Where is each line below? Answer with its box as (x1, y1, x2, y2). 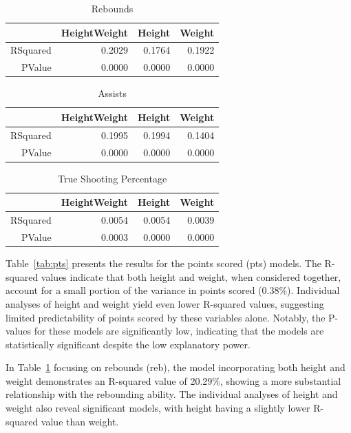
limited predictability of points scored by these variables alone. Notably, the (6, 310, 326, 324)
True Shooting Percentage (58, 171, 167, 185)
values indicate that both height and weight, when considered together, (41, 269, 341, 284)
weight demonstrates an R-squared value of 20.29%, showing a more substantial (6, 373, 341, 388)
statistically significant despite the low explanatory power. (6, 337, 251, 351)
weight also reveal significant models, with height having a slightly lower (6, 401, 310, 415)
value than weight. (41, 414, 119, 428)
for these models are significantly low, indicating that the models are (34, 324, 324, 338)
